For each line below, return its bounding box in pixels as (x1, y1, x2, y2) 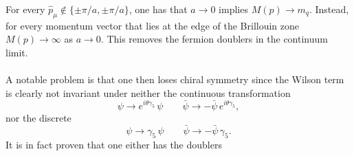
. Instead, (309, 2, 349, 16)
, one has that (129, 2, 188, 16)
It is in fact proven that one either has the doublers (5, 137, 222, 152)
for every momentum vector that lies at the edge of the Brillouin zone (5, 18, 299, 32)
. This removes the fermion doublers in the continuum (100, 32, 328, 46)
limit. (5, 45, 28, 59)
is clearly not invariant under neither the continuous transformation (5, 85, 291, 100)
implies (219, 2, 248, 16)
